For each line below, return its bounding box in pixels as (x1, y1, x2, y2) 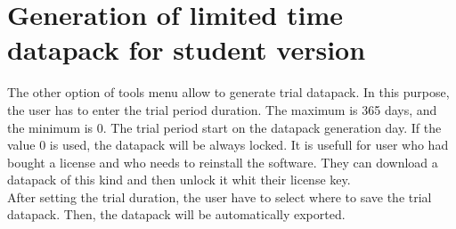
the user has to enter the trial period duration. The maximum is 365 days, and (7, 100, 437, 119)
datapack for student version (7, 31, 366, 68)
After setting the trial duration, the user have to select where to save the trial (7, 187, 432, 206)
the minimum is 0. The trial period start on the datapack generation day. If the (7, 118, 442, 136)
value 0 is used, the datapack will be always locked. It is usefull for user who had (7, 135, 449, 154)
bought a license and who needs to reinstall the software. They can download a (7, 152, 438, 171)
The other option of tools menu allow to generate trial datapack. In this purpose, (7, 83, 450, 102)
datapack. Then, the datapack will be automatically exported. (7, 205, 346, 224)
